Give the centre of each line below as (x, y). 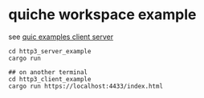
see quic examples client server (61, 37)
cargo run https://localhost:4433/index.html (86, 86)
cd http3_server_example (50, 51)
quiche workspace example (102, 15)
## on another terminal (48, 72)
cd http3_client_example (50, 79)
